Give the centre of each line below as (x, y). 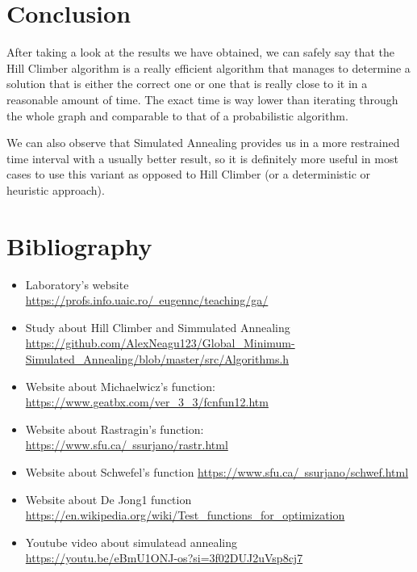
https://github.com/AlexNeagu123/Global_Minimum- (160, 343)
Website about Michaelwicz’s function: (120, 386)
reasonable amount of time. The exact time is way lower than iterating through (202, 99)
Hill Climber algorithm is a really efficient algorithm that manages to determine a (208, 67)
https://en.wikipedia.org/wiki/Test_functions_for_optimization (185, 515)
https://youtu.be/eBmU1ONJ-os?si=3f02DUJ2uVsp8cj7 (164, 558)
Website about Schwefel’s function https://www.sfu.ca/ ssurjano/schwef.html (217, 471)
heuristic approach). (56, 189)
